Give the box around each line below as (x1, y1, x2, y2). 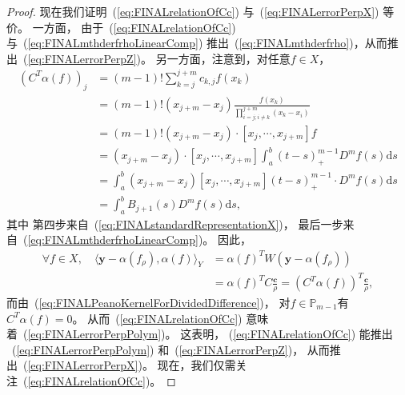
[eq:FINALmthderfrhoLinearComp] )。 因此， (27, 231, 252, 248)
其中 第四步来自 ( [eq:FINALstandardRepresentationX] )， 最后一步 (6, 215, 343, 232)
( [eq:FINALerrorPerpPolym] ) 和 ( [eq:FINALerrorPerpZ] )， (11, 341, 304, 357)
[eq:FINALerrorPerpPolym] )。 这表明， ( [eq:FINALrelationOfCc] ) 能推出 (27, 325, 393, 342)
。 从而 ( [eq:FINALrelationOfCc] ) (72, 309, 243, 326)
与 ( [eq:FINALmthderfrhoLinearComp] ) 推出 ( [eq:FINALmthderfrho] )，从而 (6, 34, 387, 51)
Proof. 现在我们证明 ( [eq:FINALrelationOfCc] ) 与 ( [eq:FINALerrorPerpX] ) (6, 3, 379, 19)
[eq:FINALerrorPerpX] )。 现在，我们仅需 (27, 357, 236, 373)
